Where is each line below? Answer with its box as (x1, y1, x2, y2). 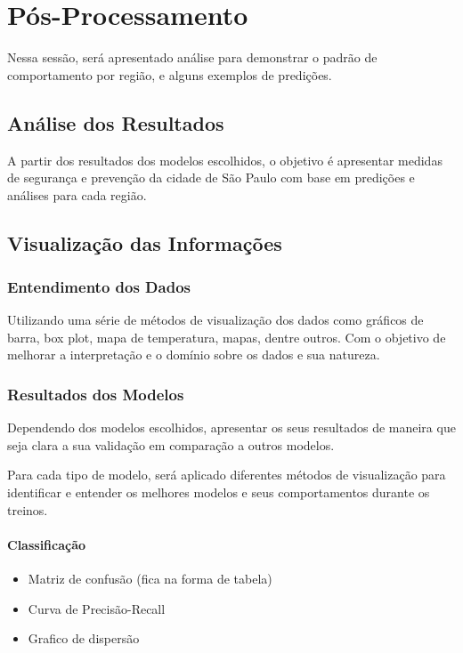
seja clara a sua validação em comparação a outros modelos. (7, 435, 335, 454)
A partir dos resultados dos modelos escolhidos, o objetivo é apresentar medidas (7, 150, 443, 169)
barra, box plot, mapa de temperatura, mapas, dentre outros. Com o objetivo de (7, 327, 446, 346)
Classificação (7, 535, 86, 553)
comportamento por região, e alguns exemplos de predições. (7, 65, 332, 84)
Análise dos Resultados (7, 109, 224, 136)
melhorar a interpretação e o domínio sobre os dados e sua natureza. (7, 345, 380, 364)
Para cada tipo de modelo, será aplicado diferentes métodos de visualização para (7, 465, 446, 484)
